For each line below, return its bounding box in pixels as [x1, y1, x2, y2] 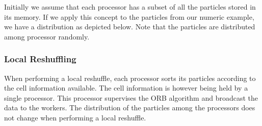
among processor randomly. [4, 31, 90, 41]
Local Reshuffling [4, 53, 76, 65]
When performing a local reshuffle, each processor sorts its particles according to [4, 72, 256, 83]
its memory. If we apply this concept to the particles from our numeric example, [4, 11, 254, 22]
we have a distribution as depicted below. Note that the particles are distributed [4, 21, 255, 32]
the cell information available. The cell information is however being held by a [4, 82, 248, 93]
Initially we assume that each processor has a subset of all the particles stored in [4, 2, 256, 12]
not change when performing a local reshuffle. [4, 112, 146, 122]
